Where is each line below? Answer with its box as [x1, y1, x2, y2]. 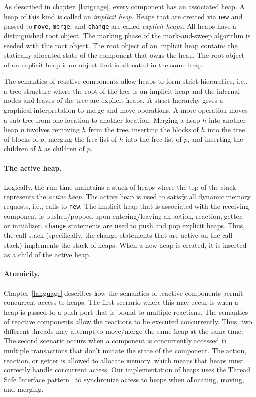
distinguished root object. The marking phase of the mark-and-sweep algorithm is [4, 30, 251, 40]
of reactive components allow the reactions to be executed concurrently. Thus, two [4, 316, 252, 327]
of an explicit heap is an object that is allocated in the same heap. [4, 59, 204, 69]
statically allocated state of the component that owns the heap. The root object [4, 50, 245, 60]
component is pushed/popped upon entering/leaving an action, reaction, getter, [4, 210, 244, 221]
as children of [44, 143, 85, 154]
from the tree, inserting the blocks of [88, 124, 199, 134]
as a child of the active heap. [4, 249, 91, 260]
